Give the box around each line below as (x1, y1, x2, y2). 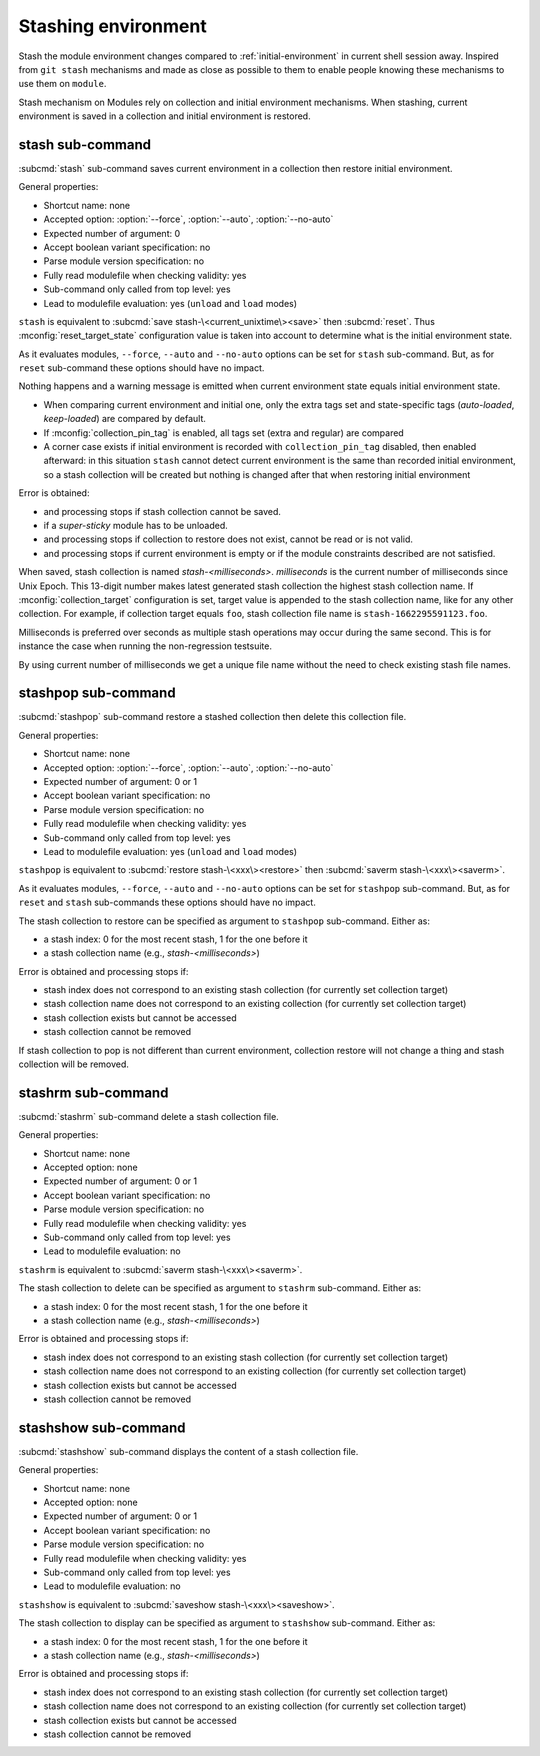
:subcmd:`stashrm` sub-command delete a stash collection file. (18, 1110, 279, 1122)
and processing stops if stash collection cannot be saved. (43, 505, 282, 517)
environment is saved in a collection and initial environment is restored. (18, 110, 311, 122)
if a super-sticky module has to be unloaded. (43, 520, 229, 531)
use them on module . (18, 78, 107, 90)
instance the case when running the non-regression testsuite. (18, 640, 272, 652)
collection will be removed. (18, 1058, 130, 1070)
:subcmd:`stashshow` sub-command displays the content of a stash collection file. (18, 1445, 359, 1457)
